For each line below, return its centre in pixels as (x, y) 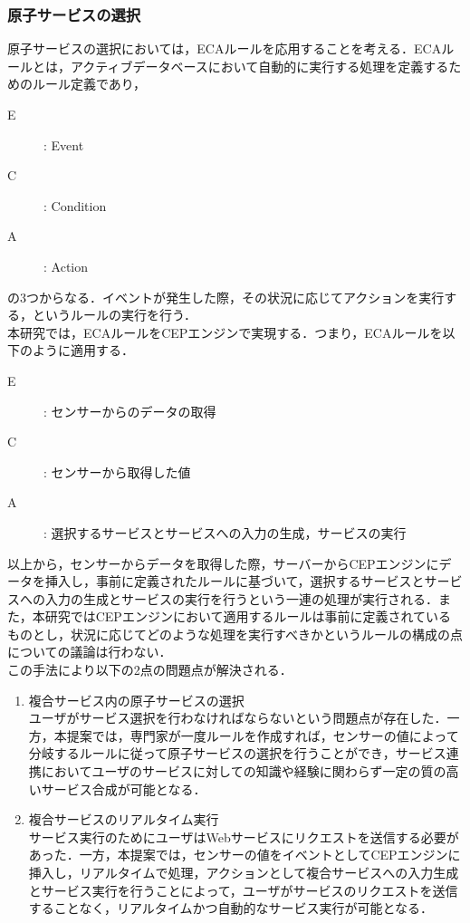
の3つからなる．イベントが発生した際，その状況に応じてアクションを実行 (226, 297)
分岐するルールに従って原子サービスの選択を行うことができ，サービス (237, 753)
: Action (66, 266)
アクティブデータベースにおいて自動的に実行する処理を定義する (259, 66)
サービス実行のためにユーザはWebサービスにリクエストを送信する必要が (244, 836)
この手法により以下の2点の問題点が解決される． (150, 670)
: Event (64, 144)
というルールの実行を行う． (114, 315)
